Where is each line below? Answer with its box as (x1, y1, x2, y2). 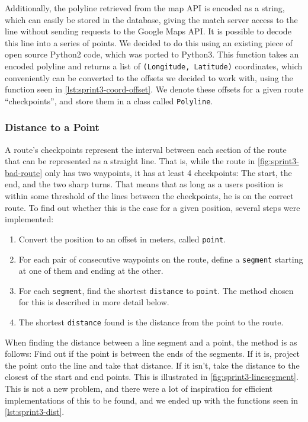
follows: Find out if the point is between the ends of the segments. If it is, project (5, 347, 300, 360)
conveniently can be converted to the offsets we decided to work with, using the (5, 71, 293, 84)
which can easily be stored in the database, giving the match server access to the (5, 13, 298, 25)
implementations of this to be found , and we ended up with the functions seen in (5, 394, 299, 406)
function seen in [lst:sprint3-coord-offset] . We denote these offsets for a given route (5, 83, 303, 95)
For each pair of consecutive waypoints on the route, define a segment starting (18, 252, 303, 265)
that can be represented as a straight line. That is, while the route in (5, 155, 255, 167)
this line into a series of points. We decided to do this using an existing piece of (5, 36, 293, 49)
